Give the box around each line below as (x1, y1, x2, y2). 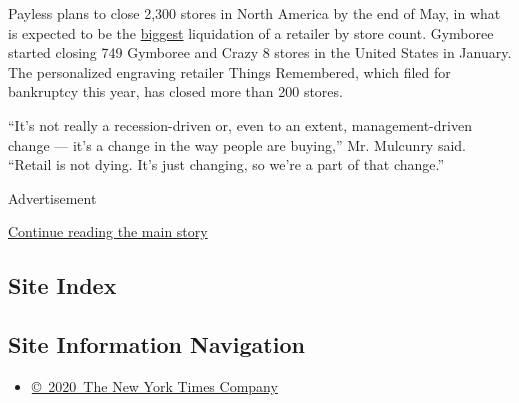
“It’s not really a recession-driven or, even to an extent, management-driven (8, 114, 472, 135)
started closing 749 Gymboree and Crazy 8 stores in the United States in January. (8, 42, 512, 63)
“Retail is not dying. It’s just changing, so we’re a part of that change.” (8, 154, 445, 175)
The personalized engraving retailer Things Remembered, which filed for (8, 61, 451, 82)
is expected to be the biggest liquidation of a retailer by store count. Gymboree (8, 22, 494, 43)
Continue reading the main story (8, 221, 208, 242)
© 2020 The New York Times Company (31, 375, 278, 396)
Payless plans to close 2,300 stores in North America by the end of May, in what (8, 3, 501, 23)
